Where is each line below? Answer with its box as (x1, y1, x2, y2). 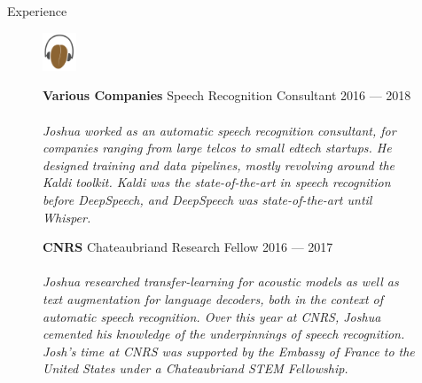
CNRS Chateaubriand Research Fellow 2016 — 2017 (43, 238, 333, 256)
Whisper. (43, 207, 91, 226)
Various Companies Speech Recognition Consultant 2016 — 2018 (43, 86, 411, 105)
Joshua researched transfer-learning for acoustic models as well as (43, 272, 399, 291)
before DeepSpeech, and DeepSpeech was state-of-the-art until (43, 190, 372, 208)
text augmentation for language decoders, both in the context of (43, 289, 384, 308)
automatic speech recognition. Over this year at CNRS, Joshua (43, 307, 381, 325)
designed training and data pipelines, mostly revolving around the (43, 155, 395, 174)
